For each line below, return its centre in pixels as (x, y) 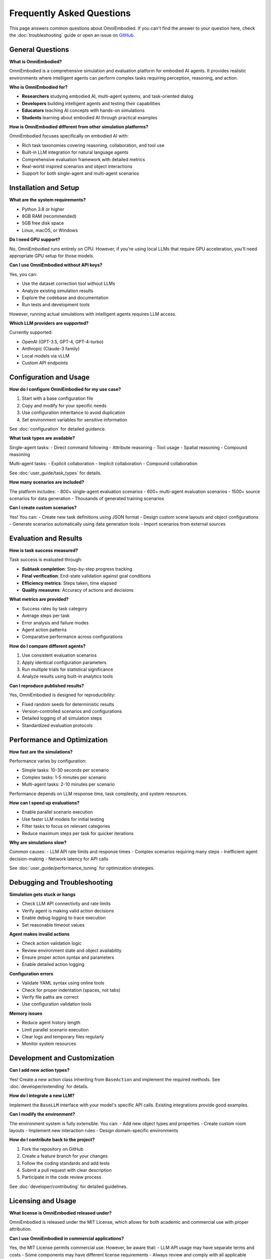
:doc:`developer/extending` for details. (49, 1087)
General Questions (39, 50)
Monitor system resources (49, 1044)
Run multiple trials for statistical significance (67, 669)
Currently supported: (31, 332)
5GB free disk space (43, 223)
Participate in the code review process (61, 1177)
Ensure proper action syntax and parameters (68, 957)
